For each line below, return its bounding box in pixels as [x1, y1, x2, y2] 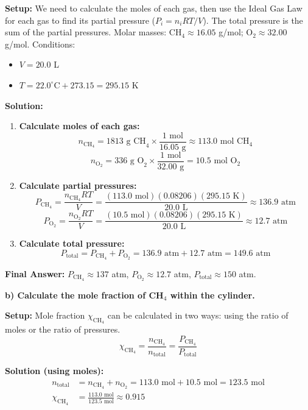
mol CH [220, 137, 250, 146]
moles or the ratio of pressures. [5, 323, 121, 336]
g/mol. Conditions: [5, 37, 75, 50]
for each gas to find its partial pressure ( [5, 13, 156, 26]
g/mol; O [219, 26, 253, 38]
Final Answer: [5, 267, 65, 280]
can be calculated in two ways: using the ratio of [107, 309, 289, 322]
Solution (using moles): [5, 364, 104, 377]
